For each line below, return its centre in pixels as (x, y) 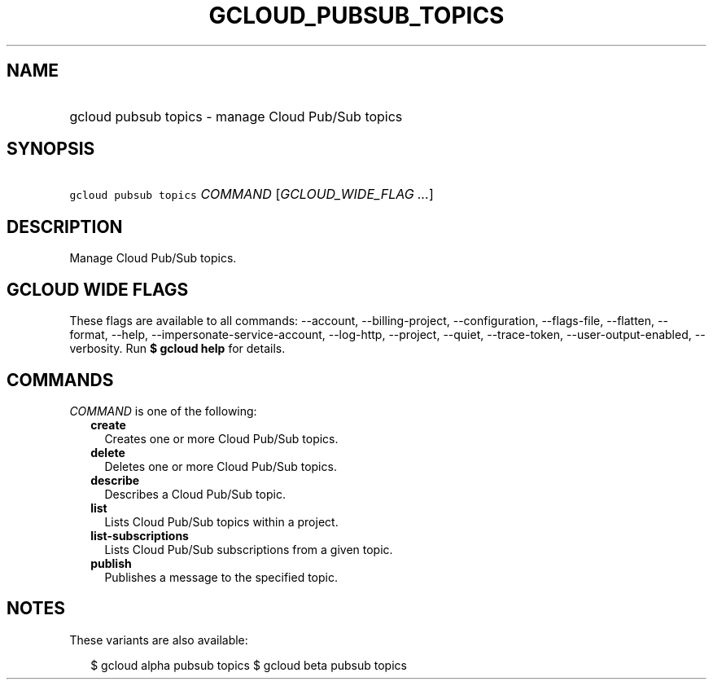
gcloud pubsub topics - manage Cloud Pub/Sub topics (236, 116)
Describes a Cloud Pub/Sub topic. (195, 494)
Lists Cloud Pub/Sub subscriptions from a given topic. (249, 549)
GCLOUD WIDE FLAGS (98, 289)
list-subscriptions (140, 535)
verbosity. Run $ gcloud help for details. (177, 349)
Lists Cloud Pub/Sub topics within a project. (221, 521)
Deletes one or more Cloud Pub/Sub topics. (221, 466)
